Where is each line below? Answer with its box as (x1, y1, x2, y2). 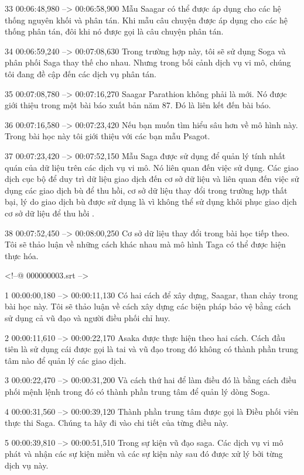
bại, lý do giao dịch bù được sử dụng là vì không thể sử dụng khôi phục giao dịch (5, 195, 297, 208)
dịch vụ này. (5, 459, 49, 471)
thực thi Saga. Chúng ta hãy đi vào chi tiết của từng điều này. (5, 417, 228, 429)
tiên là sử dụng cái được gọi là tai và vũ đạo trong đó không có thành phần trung (5, 343, 299, 355)
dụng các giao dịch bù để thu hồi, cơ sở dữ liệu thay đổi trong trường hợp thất (5, 184, 288, 196)
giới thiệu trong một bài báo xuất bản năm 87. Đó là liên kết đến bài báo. (5, 99, 271, 111)
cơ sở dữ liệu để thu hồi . (5, 206, 94, 219)
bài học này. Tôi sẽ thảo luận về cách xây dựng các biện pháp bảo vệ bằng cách (5, 300, 291, 312)
